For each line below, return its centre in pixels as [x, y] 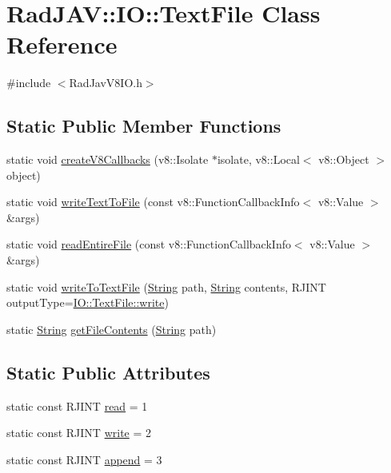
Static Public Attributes [108, 372]
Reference [62, 44]
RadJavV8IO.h [106, 83]
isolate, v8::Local [258, 159]
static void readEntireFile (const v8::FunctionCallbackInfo [149, 244]
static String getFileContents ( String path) [112, 329]
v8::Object [344, 159]
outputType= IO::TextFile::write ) [88, 302]
